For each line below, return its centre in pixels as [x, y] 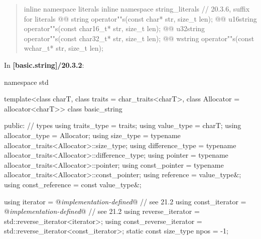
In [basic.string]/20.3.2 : [44, 65]
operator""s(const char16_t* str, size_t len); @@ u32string [114, 28]
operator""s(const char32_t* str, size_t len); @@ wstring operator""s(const [139, 38]
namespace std [26, 82]
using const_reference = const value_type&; [73, 184]
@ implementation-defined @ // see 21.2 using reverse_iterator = [102, 211]
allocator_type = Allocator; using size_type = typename [92, 135]
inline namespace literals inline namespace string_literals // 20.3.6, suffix [137, 9]
